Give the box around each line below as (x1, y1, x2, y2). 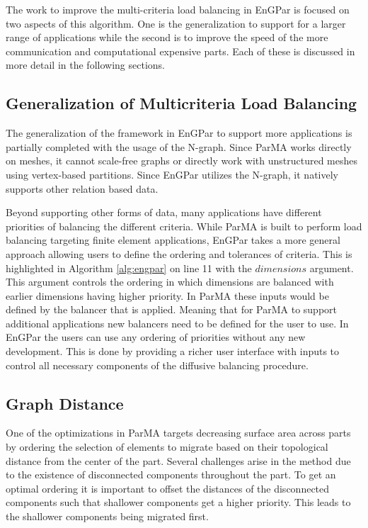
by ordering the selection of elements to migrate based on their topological (6, 439, 328, 454)
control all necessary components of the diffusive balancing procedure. (6, 357, 309, 372)
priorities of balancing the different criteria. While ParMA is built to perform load (6, 218, 362, 233)
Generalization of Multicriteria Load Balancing (6, 92, 357, 114)
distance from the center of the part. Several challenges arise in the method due (6, 453, 351, 468)
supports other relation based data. (6, 181, 159, 196)
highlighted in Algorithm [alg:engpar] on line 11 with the (6, 260, 252, 275)
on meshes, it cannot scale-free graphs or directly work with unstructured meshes (6, 153, 358, 168)
